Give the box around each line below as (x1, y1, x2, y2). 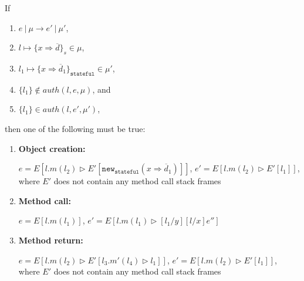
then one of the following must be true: (5, 122, 146, 134)
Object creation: (18, 142, 86, 154)
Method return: (18, 233, 83, 246)
